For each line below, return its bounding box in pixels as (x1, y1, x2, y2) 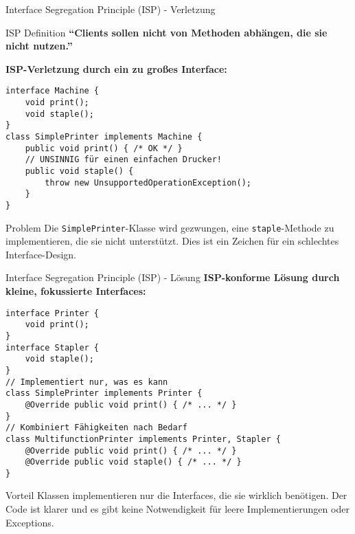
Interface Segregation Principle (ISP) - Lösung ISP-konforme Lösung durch (5, 270, 340, 285)
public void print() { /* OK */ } (25, 143, 183, 153)
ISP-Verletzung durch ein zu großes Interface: (5, 61, 227, 76)
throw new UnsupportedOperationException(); (45, 177, 251, 188)
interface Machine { (5, 86, 100, 96)
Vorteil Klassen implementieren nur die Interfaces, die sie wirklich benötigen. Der (5, 488, 347, 502)
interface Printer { (5, 308, 100, 318)
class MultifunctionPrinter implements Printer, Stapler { (5, 434, 281, 444)
